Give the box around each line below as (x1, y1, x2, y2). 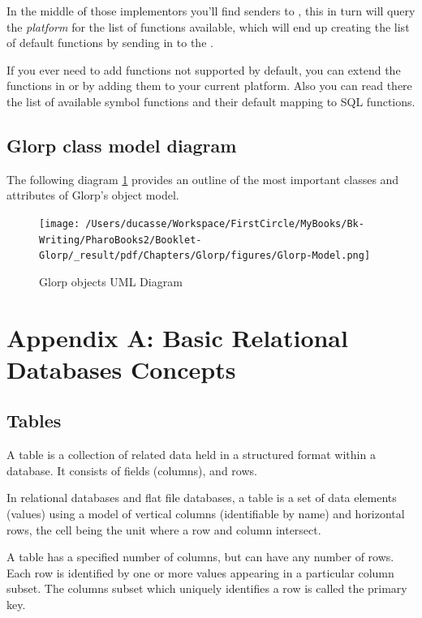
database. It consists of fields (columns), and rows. (6, 461, 257, 479)
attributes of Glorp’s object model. (6, 187, 179, 204)
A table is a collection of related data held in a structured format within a (6, 446, 376, 463)
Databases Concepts (6, 352, 236, 385)
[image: (39, 217, 80, 230)
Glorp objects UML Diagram (39, 273, 183, 290)
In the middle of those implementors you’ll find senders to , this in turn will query (6, 2, 416, 19)
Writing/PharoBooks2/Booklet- (39, 234, 202, 246)
